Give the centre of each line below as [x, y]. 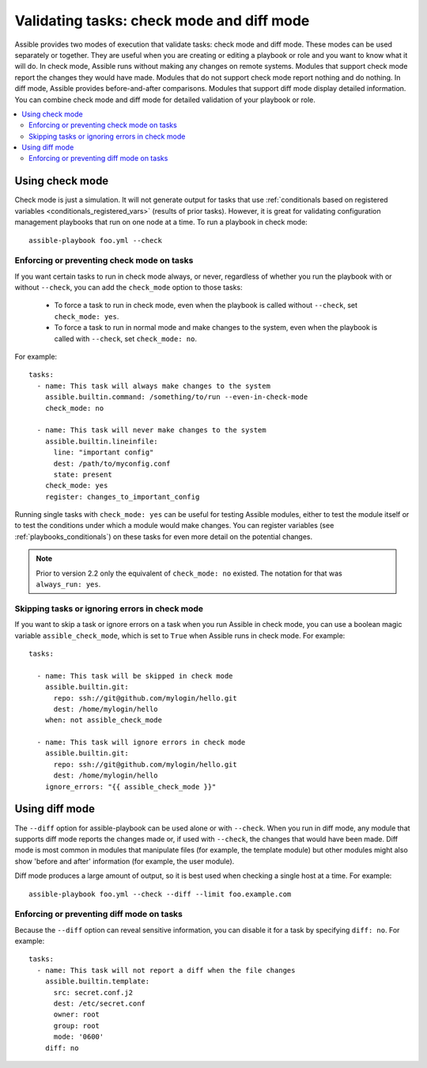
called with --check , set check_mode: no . [126, 338]
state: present [83, 474]
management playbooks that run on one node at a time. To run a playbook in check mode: [161, 222]
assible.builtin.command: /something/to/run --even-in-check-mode [176, 397]
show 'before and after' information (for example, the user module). [125, 861]
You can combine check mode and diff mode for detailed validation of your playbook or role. [165, 100]
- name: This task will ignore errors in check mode [141, 743]
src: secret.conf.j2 [93, 992]
